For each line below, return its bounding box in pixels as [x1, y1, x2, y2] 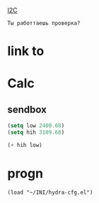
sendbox [7, 103, 47, 115]
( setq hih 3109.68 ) [7, 129, 65, 137]
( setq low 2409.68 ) [7, 122, 65, 129]
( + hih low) [7, 141, 42, 149]
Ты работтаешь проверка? [7, 20, 81, 27]
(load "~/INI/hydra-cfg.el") [7, 189, 93, 196]
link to [7, 43, 45, 59]
